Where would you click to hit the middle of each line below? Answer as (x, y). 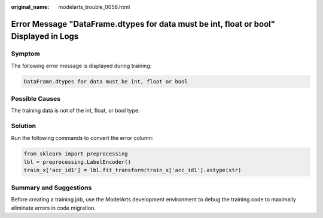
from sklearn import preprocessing (76, 154)
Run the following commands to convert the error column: (82, 138)
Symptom (25, 54)
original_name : (30, 7)
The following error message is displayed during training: (81, 66)
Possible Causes (36, 99)
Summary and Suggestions (51, 188)
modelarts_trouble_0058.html (94, 7)
